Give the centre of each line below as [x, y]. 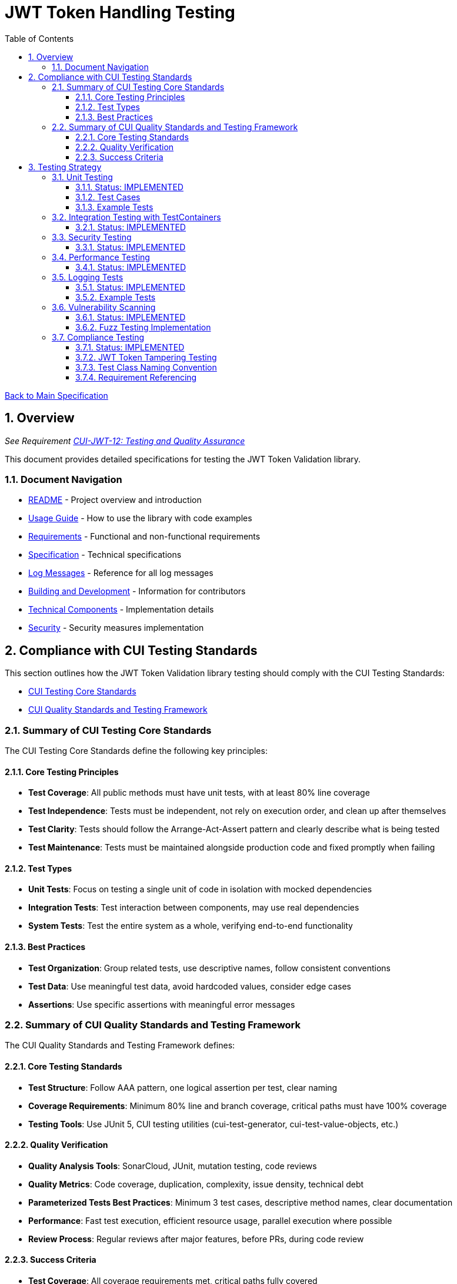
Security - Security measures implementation [116, 628]
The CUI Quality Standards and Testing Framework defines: [120, 1045]
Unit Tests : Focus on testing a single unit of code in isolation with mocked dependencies [200, 889]
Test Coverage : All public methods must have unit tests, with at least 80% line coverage [199, 793]
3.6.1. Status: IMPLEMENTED [131, 317]
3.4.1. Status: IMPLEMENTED [131, 267]
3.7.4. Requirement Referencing [136, 377]
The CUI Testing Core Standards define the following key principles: [136, 750]
